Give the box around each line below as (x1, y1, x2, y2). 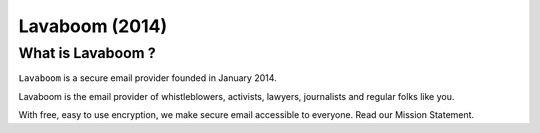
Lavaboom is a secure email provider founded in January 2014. (18, 72, 277, 84)
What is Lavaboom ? (18, 44, 156, 62)
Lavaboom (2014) (18, 15, 168, 37)
